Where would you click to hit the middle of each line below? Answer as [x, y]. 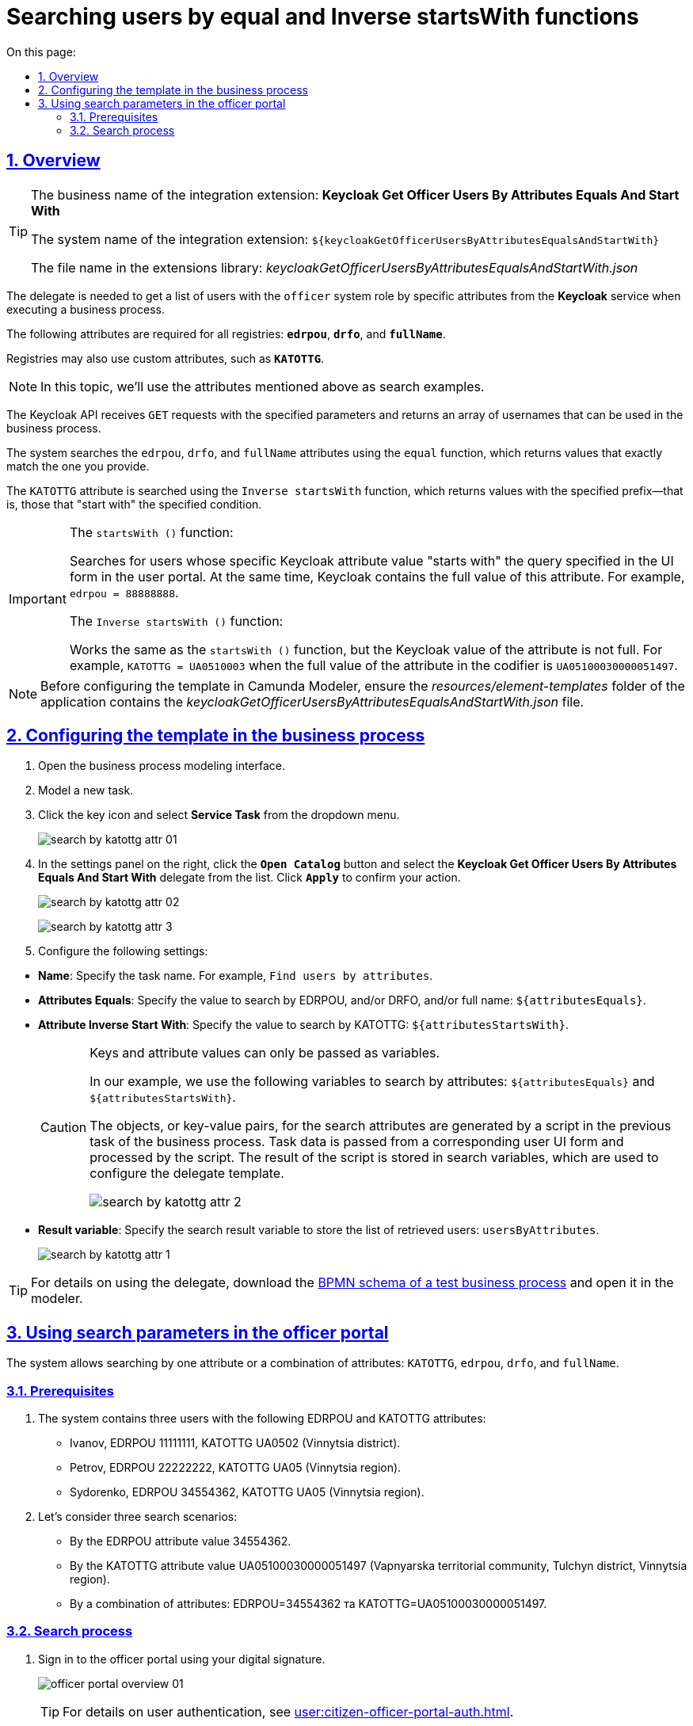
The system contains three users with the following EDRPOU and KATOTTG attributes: [262, 1419]
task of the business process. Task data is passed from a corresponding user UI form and [357, 1142]
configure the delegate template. [187, 1174]
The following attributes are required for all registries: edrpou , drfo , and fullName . [226, 333]
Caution [64, 1128]
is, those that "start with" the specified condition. [134, 504]
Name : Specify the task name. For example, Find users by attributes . [236, 976]
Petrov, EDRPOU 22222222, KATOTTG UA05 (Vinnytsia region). [236, 1468]
